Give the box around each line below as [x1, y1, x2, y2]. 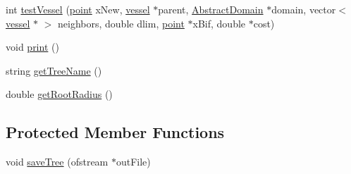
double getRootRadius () [6, 87, 113, 101]
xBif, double [192, 15, 246, 30]
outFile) [116, 154, 151, 169]
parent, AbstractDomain [158, 2, 264, 16]
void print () [6, 39, 59, 54]
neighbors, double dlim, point [58, 15, 185, 30]
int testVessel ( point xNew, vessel [6, 2, 150, 16]
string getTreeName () [6, 63, 102, 77]
